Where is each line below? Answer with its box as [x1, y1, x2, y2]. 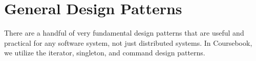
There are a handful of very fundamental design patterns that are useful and [4, 27, 244, 38]
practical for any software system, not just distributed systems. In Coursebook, [4, 37, 252, 48]
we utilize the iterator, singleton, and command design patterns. [4, 47, 205, 58]
